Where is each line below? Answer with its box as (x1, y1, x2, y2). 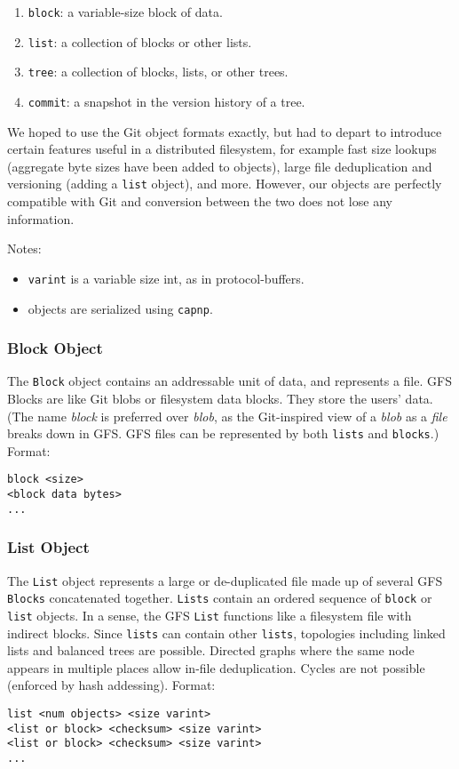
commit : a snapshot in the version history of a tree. (28, 92, 305, 110)
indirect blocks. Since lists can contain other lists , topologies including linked (7, 623, 446, 642)
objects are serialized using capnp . (28, 299, 213, 317)
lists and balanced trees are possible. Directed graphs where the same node (7, 641, 415, 660)
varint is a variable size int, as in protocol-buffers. (28, 268, 305, 287)
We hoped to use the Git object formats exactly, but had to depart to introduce (7, 122, 442, 140)
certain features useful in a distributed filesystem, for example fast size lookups (7, 140, 437, 158)
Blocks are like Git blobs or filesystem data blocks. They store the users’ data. (7, 389, 433, 408)
